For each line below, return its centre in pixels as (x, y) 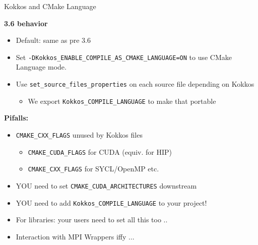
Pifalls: (16, 118)
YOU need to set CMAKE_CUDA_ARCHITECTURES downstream (106, 185)
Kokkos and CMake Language (50, 6)
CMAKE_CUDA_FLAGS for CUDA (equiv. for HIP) (100, 151)
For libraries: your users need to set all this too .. (92, 220)
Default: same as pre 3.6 (53, 40)
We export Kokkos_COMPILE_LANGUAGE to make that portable (122, 101)
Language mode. (41, 67)
